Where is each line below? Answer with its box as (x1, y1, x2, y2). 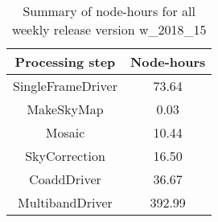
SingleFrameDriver (13, 76, 117, 95)
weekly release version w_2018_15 (11, 20, 207, 39)
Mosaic (45, 123, 85, 142)
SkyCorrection (25, 146, 105, 165)
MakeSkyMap (27, 100, 104, 118)
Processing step (14, 52, 116, 71)
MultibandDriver (18, 193, 113, 212)
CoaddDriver (29, 170, 101, 188)
